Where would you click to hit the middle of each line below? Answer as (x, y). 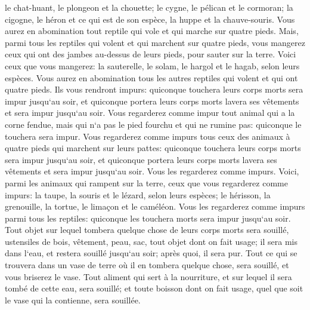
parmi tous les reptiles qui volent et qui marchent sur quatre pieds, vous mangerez (155, 42)
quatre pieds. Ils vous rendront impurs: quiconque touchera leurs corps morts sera (154, 89)
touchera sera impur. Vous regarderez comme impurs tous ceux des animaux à (148, 136)
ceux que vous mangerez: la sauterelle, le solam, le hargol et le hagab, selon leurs (152, 65)
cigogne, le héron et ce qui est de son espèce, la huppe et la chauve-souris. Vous (150, 19)
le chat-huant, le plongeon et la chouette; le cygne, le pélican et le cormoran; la (149, 7)
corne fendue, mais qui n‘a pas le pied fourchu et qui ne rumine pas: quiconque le (153, 124)
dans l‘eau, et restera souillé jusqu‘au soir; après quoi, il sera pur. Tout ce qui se (151, 253)
